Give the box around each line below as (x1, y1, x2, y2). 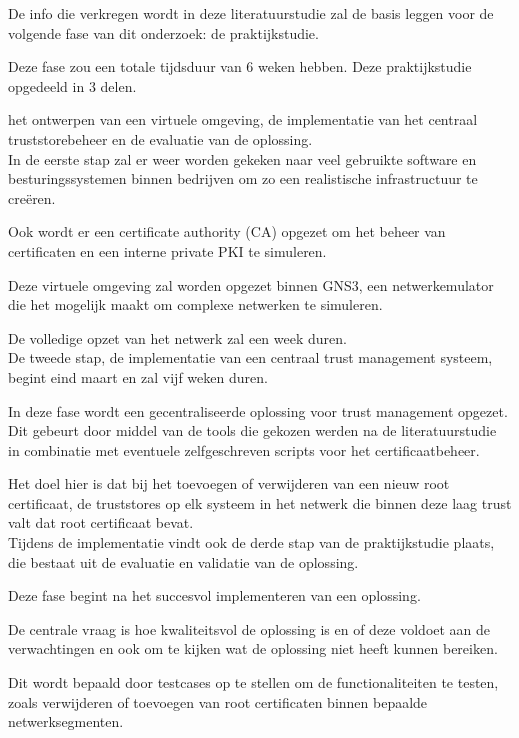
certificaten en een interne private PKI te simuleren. (8, 240, 327, 261)
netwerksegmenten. (8, 711, 124, 732)
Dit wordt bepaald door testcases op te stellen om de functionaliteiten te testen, (8, 672, 499, 693)
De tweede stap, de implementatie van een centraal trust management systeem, (8, 347, 493, 368)
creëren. (8, 187, 56, 208)
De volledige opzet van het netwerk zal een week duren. (8, 327, 347, 348)
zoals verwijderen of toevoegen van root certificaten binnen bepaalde (8, 691, 428, 712)
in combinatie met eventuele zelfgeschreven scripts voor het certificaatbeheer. (8, 439, 480, 460)
